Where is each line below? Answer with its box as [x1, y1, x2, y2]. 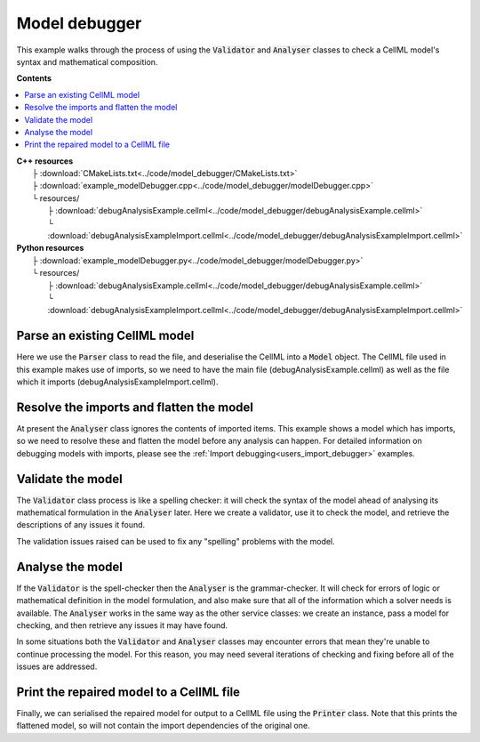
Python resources [16, 243, 84, 254]
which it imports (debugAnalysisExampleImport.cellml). [16, 376, 219, 387]
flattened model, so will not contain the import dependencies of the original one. [16, 721, 310, 731]
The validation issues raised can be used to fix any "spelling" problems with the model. [16, 536, 335, 546]
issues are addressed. [16, 661, 98, 672]
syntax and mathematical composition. [16, 56, 158, 67]
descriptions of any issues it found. [16, 520, 146, 530]
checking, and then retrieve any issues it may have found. [16, 619, 228, 631]
